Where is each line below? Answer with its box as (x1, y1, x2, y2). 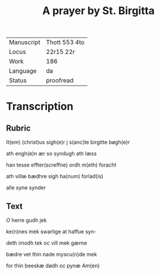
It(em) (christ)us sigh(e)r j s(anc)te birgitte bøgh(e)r (6, 139, 130, 146)
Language (9, 67, 37, 75)
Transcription (6, 100, 74, 113)
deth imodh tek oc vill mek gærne (6, 239, 87, 246)
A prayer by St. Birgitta (42, 4, 155, 18)
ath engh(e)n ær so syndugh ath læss (6, 150, 97, 157)
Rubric (6, 123, 31, 133)
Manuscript (9, 38, 41, 46)
